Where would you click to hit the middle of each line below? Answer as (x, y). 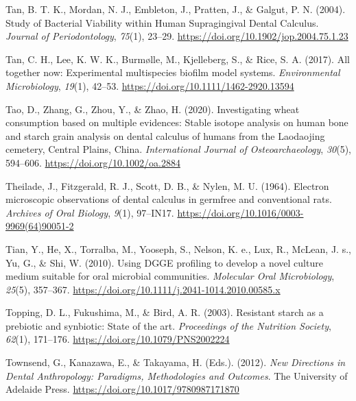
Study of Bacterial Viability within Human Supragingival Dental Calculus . (162, 22)
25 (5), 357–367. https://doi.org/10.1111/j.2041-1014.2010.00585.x (143, 289)
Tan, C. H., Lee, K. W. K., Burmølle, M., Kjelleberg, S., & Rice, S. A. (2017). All (178, 59)
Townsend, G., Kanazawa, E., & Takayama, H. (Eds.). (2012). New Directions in (176, 362)
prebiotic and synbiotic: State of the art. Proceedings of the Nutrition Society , (168, 325)
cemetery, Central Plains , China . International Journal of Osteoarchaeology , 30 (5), (178, 149)
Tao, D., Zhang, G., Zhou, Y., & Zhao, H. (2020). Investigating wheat (153, 109)
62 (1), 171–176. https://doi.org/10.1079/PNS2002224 (118, 339)
